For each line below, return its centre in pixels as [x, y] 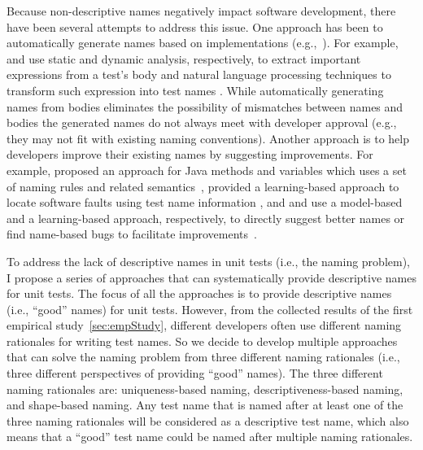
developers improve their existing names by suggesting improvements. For [190, 154]
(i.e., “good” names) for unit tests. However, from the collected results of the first [210, 309]
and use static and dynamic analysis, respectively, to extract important [184, 58]
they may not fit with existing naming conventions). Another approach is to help [208, 138]
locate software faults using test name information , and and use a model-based [205, 202]
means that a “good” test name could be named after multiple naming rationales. [210, 437]
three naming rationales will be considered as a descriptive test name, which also [208, 420]
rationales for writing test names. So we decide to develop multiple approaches [202, 341]
